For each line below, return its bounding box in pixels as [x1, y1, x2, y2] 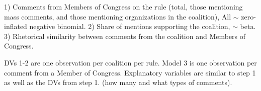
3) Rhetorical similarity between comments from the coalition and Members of [4, 30, 246, 41]
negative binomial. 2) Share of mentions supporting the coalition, [29, 21, 230, 31]
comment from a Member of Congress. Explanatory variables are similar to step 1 [4, 67, 256, 77]
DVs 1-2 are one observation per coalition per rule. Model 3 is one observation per [4, 57, 257, 67]
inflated [4, 21, 27, 31]
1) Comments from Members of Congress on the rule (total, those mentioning [4, 1, 243, 11]
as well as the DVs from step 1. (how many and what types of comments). [4, 77, 232, 87]
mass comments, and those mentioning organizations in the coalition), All [4, 11, 231, 21]
